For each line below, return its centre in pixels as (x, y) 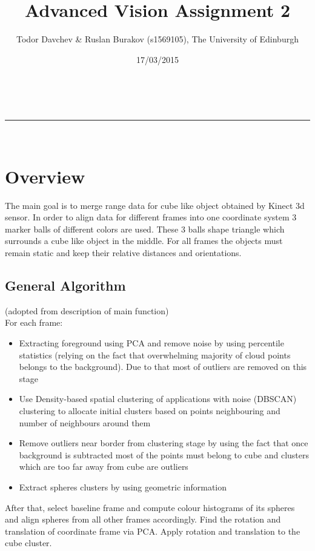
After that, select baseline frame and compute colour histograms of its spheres (150, 507)
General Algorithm (65, 285)
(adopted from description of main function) (87, 310)
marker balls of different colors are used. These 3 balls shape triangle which (145, 229)
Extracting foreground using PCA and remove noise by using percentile (151, 342)
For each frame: (34, 322)
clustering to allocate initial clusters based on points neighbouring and (150, 410)
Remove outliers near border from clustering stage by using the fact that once (164, 443)
